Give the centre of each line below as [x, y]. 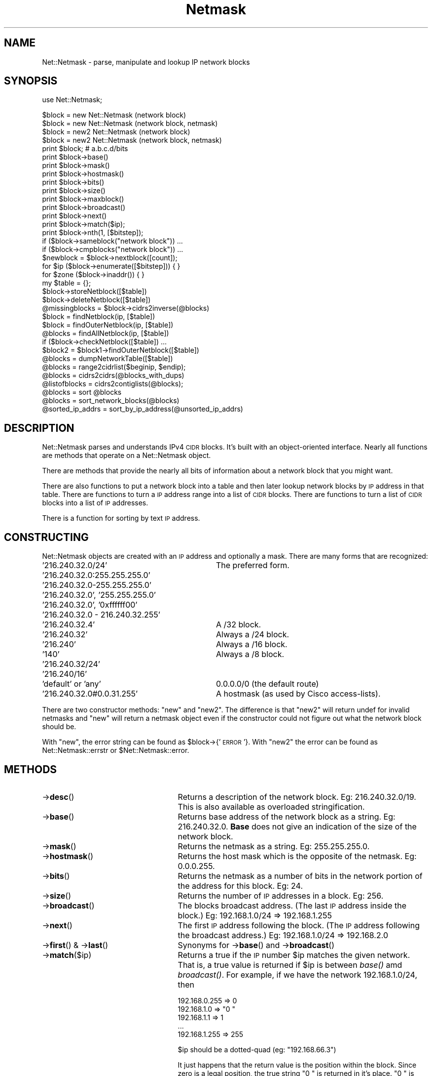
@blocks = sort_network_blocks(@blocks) [111, 401]
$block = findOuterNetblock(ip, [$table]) [108, 325]
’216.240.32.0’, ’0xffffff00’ [90, 605]
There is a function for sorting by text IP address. [121, 518]
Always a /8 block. [250, 654]
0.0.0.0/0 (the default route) [267, 684]
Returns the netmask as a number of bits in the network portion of [300, 876]
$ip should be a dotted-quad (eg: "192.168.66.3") [257, 1049]
